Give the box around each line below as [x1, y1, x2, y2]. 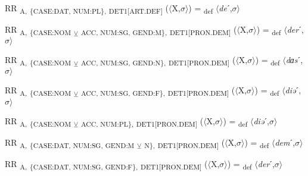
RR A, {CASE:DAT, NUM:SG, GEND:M [5, 136, 135, 150]
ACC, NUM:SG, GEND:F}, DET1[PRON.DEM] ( [80, 84, 235, 98]
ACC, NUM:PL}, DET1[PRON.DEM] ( [80, 114, 204, 128]
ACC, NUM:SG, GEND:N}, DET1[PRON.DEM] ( [80, 54, 236, 68]
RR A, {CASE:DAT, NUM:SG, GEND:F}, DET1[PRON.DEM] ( [5, 157, 208, 171]
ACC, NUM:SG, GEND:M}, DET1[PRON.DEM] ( [80, 23, 237, 37]
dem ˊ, [275, 136, 295, 148]
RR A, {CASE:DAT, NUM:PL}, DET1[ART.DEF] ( [5, 2, 169, 15]
